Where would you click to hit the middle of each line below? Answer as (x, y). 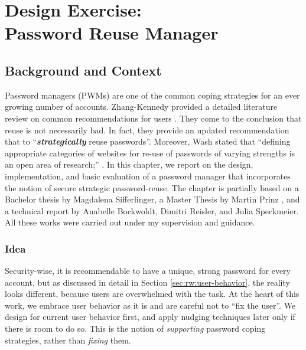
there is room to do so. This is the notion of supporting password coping (135, 328)
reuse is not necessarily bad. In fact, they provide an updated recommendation (147, 130)
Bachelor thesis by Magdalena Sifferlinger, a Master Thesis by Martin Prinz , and (152, 199)
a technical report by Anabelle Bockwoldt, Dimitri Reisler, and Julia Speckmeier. (152, 210)
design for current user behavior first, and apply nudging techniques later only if (150, 317)
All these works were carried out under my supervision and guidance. (130, 222)
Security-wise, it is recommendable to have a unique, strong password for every (148, 271)
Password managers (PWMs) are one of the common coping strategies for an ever (152, 95)
